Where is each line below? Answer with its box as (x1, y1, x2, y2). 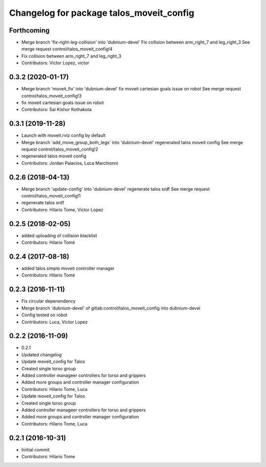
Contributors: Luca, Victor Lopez (21, 319, 88, 325)
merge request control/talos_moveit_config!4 (21, 46, 113, 52)
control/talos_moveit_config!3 (21, 93, 82, 99)
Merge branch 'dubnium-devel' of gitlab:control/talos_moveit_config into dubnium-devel (21, 305, 200, 311)
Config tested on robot (21, 312, 67, 318)
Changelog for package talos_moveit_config (9, 7, 195, 18)
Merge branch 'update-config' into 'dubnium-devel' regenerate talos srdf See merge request (21, 186, 210, 192)
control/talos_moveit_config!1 (21, 193, 81, 199)
